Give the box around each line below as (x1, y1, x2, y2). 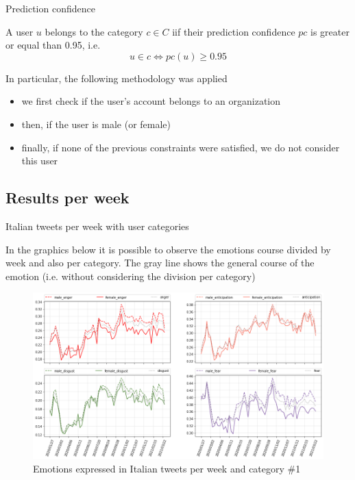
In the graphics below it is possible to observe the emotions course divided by (5, 242, 331, 256)
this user (21, 153, 58, 168)
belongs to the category (45, 24, 143, 38)
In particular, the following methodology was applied (5, 71, 228, 85)
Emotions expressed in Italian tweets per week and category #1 (33, 461, 301, 475)
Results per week (5, 187, 130, 208)
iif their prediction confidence (172, 24, 295, 38)
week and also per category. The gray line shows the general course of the (5, 255, 315, 270)
